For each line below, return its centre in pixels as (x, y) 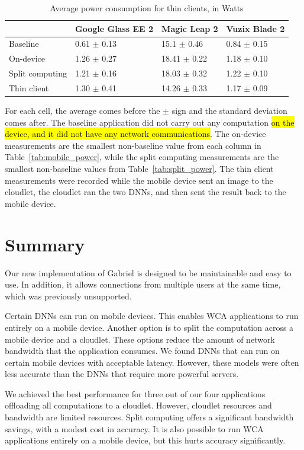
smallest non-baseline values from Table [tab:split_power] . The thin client (139, 169)
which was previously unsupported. (68, 296)
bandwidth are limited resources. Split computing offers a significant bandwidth (149, 417)
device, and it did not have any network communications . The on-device (135, 134)
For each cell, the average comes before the (83, 111)
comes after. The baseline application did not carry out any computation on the (150, 122)
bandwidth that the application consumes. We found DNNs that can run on (142, 351)
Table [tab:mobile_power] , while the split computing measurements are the (142, 157)
